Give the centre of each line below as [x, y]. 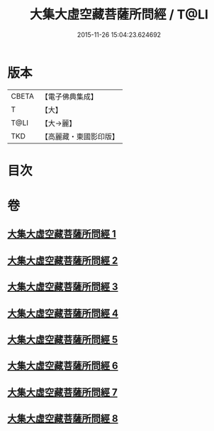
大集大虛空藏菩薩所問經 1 [62, 234]
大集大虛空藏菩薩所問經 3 [63, 287]
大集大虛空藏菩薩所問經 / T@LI [119, 15]
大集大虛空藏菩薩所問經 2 [63, 260]
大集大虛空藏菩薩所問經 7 [63, 392]
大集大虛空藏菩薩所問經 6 [63, 366]
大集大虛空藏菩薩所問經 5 [63, 340]
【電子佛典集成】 [69, 97]
